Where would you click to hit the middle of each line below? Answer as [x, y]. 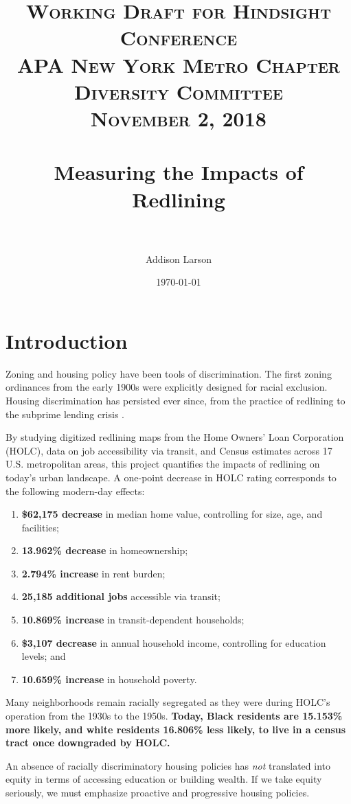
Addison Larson [179, 259]
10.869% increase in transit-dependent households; [133, 620]
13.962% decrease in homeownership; [105, 550]
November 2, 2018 [179, 118]
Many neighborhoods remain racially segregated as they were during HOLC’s [168, 702]
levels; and [44, 656]
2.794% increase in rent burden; [93, 573]
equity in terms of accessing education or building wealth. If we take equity [164, 779]
